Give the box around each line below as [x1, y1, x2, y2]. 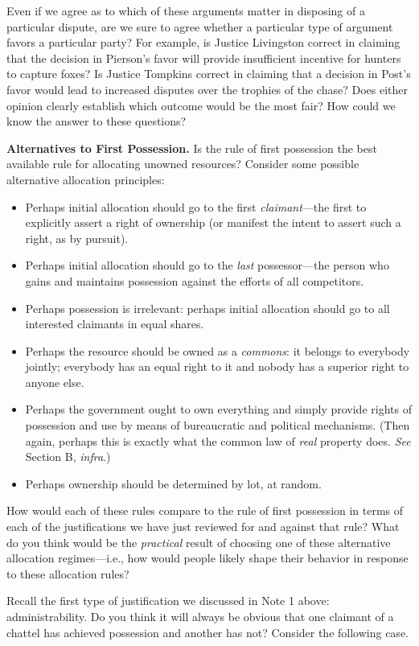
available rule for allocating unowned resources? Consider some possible [6, 155, 359, 172]
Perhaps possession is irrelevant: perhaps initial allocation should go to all [25, 299, 390, 316]
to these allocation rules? [6, 565, 129, 582]
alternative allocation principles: [6, 171, 165, 187]
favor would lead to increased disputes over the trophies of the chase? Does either [6, 80, 408, 97]
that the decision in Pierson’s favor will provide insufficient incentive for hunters [6, 49, 401, 66]
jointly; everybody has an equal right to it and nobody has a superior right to [25, 358, 409, 375]
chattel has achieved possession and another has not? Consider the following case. [6, 623, 409, 640]
